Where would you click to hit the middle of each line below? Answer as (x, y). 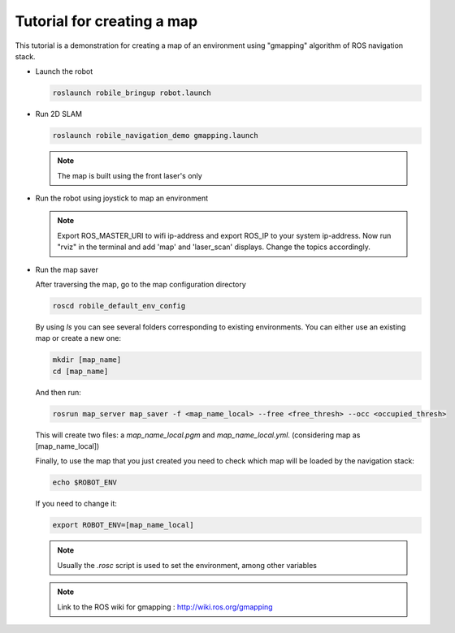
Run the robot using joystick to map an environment (122, 198)
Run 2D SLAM (59, 114)
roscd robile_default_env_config (119, 306)
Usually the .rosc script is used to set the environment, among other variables (187, 565)
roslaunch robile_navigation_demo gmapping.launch (156, 136)
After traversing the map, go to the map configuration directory (141, 284)
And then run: (58, 392)
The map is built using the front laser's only (130, 175)
